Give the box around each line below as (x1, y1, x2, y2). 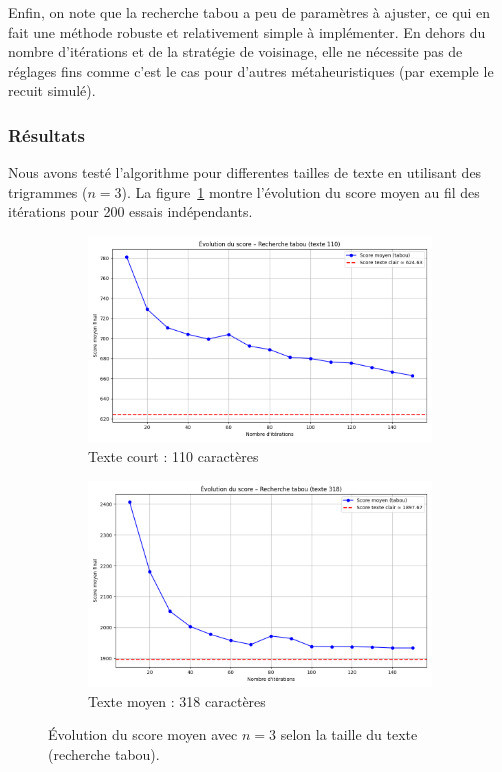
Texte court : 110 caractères (88, 445, 259, 466)
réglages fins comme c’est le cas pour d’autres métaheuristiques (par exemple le (8, 60, 494, 81)
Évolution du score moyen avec (48, 724, 238, 745)
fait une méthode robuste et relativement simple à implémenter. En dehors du (8, 21, 486, 42)
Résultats (8, 122, 86, 147)
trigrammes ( (8, 181, 88, 202)
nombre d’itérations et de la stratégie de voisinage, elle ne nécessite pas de (8, 41, 463, 62)
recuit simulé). (8, 80, 96, 101)
